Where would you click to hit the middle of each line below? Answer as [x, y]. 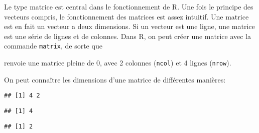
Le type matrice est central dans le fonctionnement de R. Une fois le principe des [129, 6]
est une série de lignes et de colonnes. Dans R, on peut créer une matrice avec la [127, 36]
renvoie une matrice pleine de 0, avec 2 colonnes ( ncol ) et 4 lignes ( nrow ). [118, 63]
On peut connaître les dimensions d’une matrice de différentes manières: [115, 79]
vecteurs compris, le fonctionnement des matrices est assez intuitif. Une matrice [126, 16]
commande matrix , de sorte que [53, 46]
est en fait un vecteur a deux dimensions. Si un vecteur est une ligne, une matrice [129, 26]
